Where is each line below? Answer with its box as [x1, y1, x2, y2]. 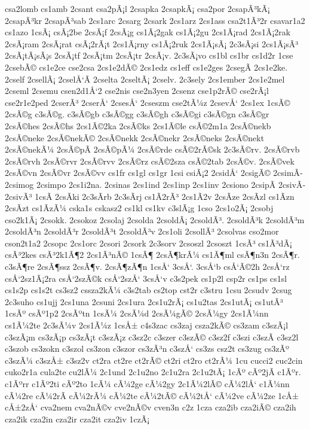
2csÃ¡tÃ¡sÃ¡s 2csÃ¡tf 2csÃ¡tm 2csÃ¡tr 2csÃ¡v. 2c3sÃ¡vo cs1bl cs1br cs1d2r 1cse [5, 49, 293, 62]
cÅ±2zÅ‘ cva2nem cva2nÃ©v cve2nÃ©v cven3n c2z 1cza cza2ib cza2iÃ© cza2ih [5, 401, 296, 413]
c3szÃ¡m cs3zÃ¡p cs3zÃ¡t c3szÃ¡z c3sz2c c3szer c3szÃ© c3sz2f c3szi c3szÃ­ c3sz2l [5, 330, 299, 343]
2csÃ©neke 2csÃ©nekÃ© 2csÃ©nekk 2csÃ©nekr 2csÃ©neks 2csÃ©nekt [5, 131, 265, 144]
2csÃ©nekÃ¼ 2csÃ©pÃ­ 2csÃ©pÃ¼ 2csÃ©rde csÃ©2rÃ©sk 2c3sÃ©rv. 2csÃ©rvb [5, 143, 300, 156]
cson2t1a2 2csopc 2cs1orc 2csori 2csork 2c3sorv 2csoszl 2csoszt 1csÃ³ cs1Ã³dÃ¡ [5, 236, 292, 249]
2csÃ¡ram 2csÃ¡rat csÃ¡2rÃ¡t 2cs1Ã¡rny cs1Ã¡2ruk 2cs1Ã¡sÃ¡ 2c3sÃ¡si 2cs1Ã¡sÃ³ [5, 37, 299, 50]
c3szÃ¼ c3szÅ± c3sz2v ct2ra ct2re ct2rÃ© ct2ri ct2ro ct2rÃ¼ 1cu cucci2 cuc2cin [5, 354, 303, 366]
